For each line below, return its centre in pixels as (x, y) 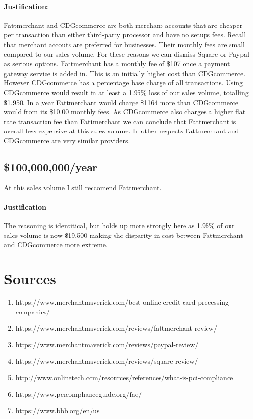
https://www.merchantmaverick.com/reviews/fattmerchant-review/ (116, 328)
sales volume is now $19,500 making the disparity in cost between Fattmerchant (124, 235)
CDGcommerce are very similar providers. (67, 140)
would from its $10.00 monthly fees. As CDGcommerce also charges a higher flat (125, 112)
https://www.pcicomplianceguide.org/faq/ (79, 394)
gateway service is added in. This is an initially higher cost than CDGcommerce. (125, 73)
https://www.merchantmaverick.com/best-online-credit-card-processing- (123, 302)
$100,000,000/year (51, 167)
